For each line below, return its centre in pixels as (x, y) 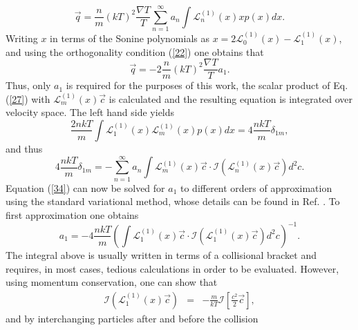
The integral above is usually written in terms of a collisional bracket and (161, 254)
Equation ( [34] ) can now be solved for (85, 187)
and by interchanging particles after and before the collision (132, 318)
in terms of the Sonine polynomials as (130, 38)
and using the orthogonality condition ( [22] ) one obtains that (135, 51)
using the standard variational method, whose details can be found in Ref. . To (173, 201)
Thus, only (28, 85)
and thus (24, 148)
